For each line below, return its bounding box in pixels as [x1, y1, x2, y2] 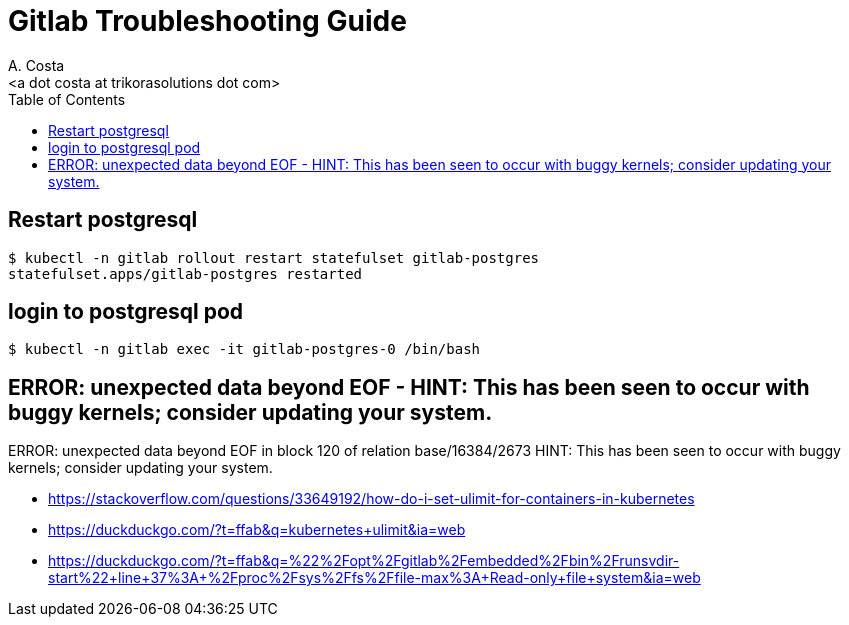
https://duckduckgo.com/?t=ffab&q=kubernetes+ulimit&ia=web [48, 521, 466, 539]
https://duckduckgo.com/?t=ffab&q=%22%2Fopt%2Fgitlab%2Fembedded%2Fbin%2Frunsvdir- [48, 552, 680, 570]
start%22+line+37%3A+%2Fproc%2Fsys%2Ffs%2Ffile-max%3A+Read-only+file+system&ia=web [48, 569, 701, 587]
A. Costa [8, 56, 65, 74]
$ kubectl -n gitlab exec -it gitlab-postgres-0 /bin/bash [8, 341, 481, 358]
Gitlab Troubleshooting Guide [8, 4, 407, 38]
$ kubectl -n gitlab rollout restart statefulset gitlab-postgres [8, 249, 540, 266]
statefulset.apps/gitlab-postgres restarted [8, 265, 363, 282]
